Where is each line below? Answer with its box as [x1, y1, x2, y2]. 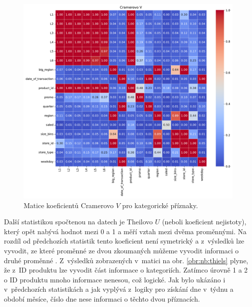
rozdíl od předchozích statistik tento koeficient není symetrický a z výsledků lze [4, 236, 245, 246]
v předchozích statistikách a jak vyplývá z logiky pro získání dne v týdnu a [4, 284, 234, 294]
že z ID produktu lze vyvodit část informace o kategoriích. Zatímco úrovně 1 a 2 [4, 265, 248, 275]
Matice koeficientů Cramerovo [24, 200, 114, 210]
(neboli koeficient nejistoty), [162, 216, 247, 227]
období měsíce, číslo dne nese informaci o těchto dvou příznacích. [4, 293, 200, 304]
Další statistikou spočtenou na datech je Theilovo [4, 216, 153, 227]
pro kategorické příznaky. [122, 200, 198, 210]
